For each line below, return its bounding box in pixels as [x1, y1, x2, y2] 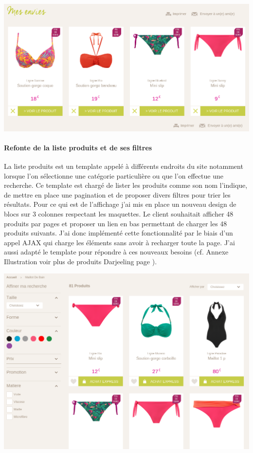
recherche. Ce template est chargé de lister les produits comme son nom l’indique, [4, 180, 248, 190]
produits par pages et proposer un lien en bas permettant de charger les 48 [4, 218, 227, 228]
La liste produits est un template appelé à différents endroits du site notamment [4, 161, 243, 171]
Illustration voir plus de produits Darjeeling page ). [4, 256, 157, 267]
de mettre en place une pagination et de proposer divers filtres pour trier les [4, 189, 231, 199]
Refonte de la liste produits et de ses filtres [4, 142, 152, 152]
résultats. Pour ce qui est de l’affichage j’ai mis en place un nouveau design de [4, 199, 236, 209]
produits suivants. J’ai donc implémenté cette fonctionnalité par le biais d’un [4, 228, 233, 238]
